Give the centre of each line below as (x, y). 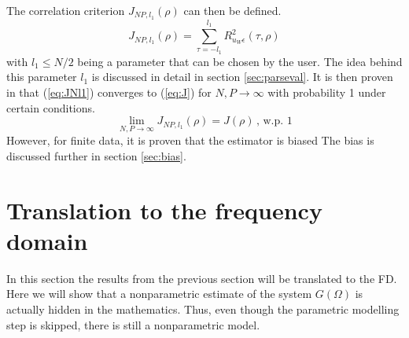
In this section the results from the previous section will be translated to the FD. (202, 278)
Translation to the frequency (164, 209)
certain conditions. (51, 107)
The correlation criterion (66, 10)
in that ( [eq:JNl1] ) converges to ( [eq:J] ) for (109, 92)
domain (47, 240)
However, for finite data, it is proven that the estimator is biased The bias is (190, 140)
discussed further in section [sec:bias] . (96, 155)
